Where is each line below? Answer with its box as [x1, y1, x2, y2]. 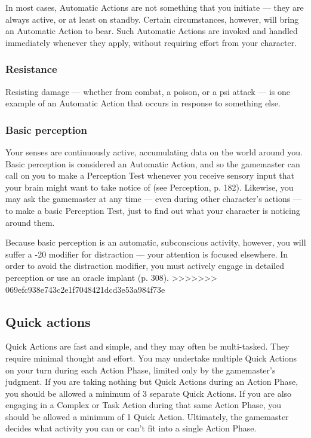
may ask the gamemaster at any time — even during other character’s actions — [5, 192, 301, 205]
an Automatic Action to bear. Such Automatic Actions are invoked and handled [5, 24, 298, 37]
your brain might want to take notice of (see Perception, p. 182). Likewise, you [5, 180, 294, 193]
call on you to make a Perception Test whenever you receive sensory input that [5, 169, 294, 182]
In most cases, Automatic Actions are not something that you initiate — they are [5, 1, 304, 13]
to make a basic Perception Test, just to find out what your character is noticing [5, 204, 300, 216]
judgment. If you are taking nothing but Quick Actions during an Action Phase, [5, 375, 298, 388]
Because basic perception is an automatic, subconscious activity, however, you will [5, 236, 306, 249]
